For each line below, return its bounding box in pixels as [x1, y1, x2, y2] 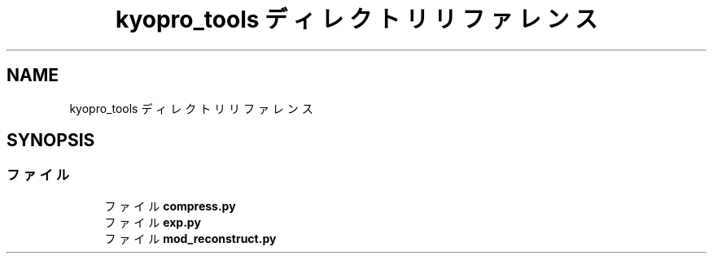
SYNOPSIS [7, 130, 95, 151]
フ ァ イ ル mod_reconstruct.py [104, 231, 277, 245]
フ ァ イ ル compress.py [104, 198, 236, 213]
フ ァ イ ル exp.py [104, 214, 201, 229]
